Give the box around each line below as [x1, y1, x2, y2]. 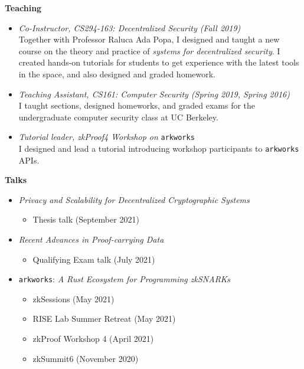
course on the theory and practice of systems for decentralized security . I [18, 44, 280, 57]
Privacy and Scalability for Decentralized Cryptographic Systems [18, 193, 250, 205]
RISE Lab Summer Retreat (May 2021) [32, 312, 176, 325]
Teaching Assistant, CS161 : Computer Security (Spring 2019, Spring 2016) [18, 87, 290, 100]
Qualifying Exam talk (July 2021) [32, 253, 155, 265]
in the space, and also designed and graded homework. [18, 67, 215, 80]
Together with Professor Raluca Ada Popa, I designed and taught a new [18, 33, 280, 45]
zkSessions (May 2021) [32, 292, 115, 305]
